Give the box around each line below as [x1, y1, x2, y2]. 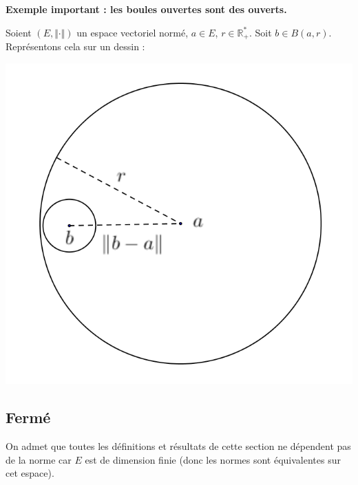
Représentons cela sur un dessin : [6, 39, 145, 54]
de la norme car [6, 452, 72, 466]
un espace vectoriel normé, [76, 25, 189, 39]
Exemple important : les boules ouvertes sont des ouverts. [6, 2, 287, 16]
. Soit [249, 25, 272, 39]
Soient [6, 25, 32, 39]
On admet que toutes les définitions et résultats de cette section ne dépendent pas [6, 439, 351, 453]
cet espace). [6, 466, 54, 480]
